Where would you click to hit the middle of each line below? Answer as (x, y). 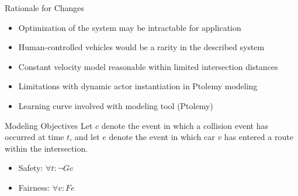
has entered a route (259, 137)
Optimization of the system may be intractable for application (130, 27)
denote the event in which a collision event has (185, 125)
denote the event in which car (162, 137)
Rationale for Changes (45, 8)
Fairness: (34, 187)
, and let (85, 137)
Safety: (31, 168)
